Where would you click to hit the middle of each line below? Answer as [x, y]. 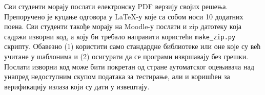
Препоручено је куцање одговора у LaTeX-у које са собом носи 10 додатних [124, 16]
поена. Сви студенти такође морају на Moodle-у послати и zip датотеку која [123, 26]
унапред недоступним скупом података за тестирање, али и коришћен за [117, 76]
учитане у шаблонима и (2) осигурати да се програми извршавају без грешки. [126, 56]
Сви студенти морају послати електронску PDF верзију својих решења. [116, 6]
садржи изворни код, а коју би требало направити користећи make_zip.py [120, 36]
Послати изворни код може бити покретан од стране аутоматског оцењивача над [129, 66]
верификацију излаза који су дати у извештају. [77, 86]
